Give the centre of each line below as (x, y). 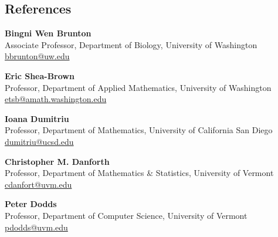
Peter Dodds (31, 204)
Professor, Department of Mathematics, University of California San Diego (139, 130)
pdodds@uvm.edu (36, 227)
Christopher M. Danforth (57, 161)
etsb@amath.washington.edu (56, 99)
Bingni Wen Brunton (48, 33)
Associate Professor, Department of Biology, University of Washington (131, 44)
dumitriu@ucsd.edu (39, 141)
